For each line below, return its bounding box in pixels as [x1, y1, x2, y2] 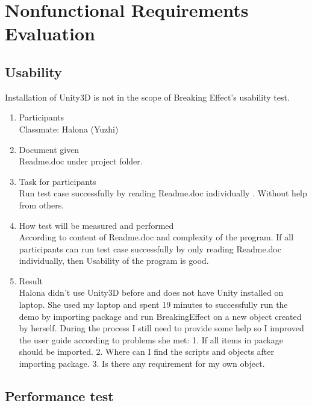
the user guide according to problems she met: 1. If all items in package [19, 333, 284, 346]
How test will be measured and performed [19, 219, 174, 231]
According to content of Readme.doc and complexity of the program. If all [19, 231, 294, 243]
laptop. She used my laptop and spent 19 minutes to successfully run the [19, 298, 288, 311]
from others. [19, 198, 64, 211]
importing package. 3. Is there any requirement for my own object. [19, 357, 265, 370]
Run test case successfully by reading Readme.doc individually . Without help [19, 187, 307, 199]
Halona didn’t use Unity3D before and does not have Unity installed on [19, 286, 284, 299]
